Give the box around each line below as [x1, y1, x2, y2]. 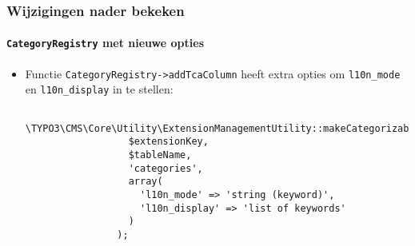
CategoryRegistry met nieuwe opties [6, 34, 204, 51]
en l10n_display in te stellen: [25, 81, 174, 97]
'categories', [128, 162, 203, 174]
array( [128, 176, 163, 188]
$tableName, [128, 149, 192, 161]
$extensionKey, [128, 136, 209, 148]
